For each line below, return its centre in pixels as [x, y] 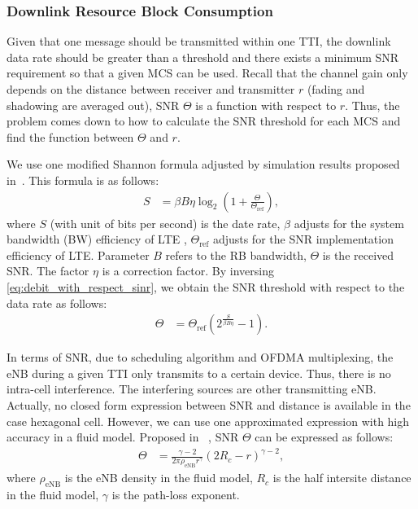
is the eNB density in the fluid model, [159, 478]
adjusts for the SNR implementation [303, 239]
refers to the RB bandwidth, [236, 254]
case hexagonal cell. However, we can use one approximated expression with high [208, 421]
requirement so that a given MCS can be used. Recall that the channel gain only [207, 73]
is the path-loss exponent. [176, 494]
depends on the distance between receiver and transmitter [151, 89]
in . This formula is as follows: [83, 180]
